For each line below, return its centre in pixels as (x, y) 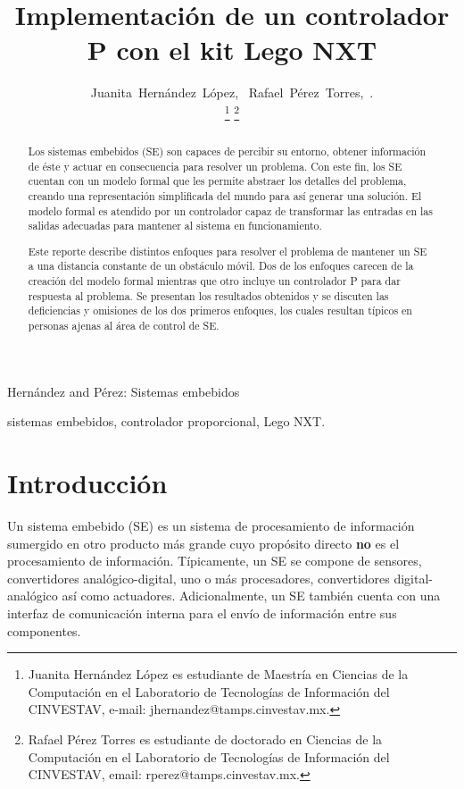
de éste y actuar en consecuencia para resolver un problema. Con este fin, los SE (215, 166)
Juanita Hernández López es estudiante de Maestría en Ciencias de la (218, 674)
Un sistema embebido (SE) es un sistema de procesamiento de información (211, 526)
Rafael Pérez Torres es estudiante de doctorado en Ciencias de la (205, 739)
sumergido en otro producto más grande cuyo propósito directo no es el (203, 543)
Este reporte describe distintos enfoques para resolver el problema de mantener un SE (228, 251)
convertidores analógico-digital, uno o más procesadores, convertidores (199, 578)
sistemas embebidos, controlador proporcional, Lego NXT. (166, 421)
